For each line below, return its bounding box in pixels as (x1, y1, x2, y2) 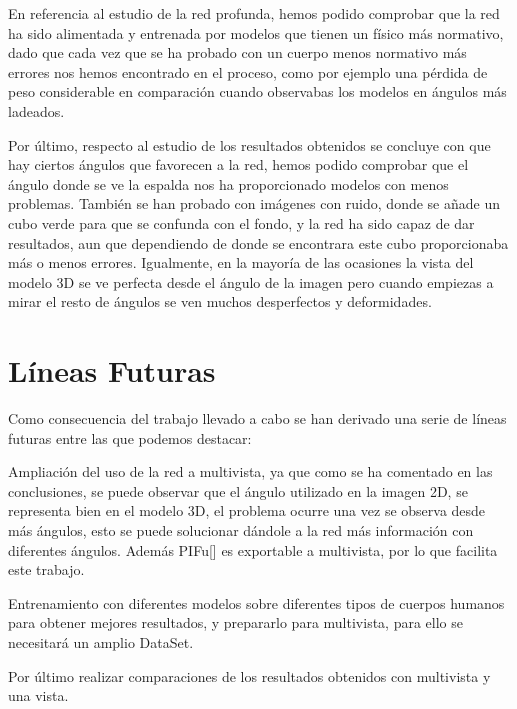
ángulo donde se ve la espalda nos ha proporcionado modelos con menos (8, 173, 449, 194)
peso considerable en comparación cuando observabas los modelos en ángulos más (8, 81, 507, 102)
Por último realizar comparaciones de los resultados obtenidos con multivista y (8, 665, 491, 686)
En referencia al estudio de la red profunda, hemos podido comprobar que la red (8, 3, 500, 23)
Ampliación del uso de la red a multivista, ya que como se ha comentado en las (8, 461, 493, 482)
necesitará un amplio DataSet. (8, 631, 194, 652)
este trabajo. (8, 559, 85, 580)
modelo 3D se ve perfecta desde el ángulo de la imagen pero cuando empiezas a (8, 271, 494, 292)
